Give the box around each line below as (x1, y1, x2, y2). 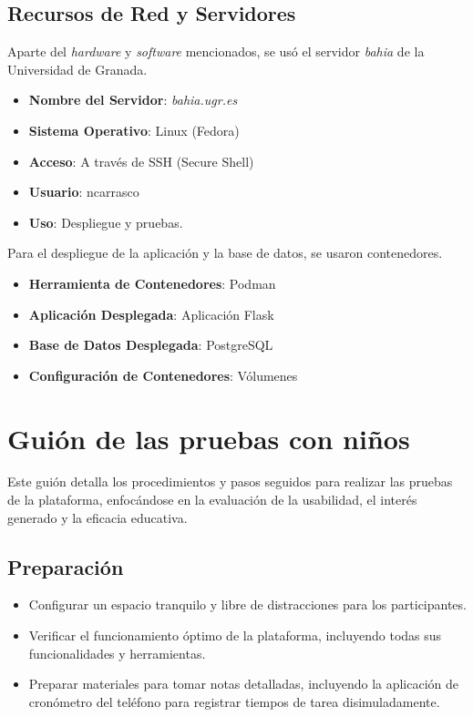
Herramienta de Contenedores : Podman (28, 273, 276, 292)
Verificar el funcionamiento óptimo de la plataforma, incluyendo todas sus (28, 626, 442, 645)
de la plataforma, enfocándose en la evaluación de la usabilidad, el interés (7, 490, 417, 509)
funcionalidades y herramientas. (28, 643, 206, 662)
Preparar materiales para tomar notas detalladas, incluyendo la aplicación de (28, 674, 459, 693)
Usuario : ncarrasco (28, 182, 139, 201)
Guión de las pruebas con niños (7, 419, 410, 456)
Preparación (7, 552, 124, 580)
